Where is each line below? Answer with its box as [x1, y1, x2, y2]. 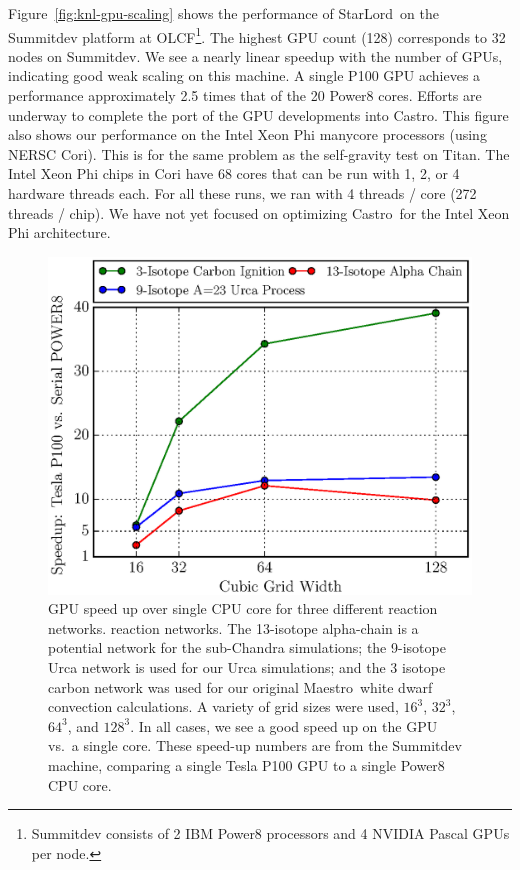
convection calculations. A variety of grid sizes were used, [48, 696, 399, 717]
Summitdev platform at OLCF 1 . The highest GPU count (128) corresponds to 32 [8, 23, 506, 47]
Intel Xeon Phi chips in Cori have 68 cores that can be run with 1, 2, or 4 [8, 163, 460, 184]
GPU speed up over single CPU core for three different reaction [48, 598, 438, 619]
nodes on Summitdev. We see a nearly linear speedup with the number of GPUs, [8, 45, 503, 66]
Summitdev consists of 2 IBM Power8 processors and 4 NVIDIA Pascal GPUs [31, 823, 510, 844]
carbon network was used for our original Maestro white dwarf [48, 676, 433, 697]
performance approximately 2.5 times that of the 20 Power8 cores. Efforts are [8, 85, 482, 106]
